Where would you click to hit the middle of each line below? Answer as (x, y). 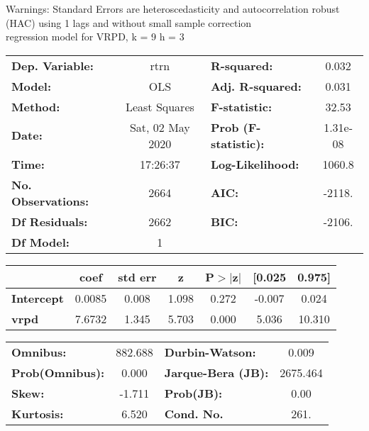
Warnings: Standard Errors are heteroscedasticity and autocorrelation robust (173, 9)
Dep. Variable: (53, 65)
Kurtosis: (38, 413)
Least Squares (160, 106)
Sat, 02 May (160, 127)
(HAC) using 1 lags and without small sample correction (129, 22)
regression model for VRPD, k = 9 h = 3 (95, 37)
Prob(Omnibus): (58, 372)
